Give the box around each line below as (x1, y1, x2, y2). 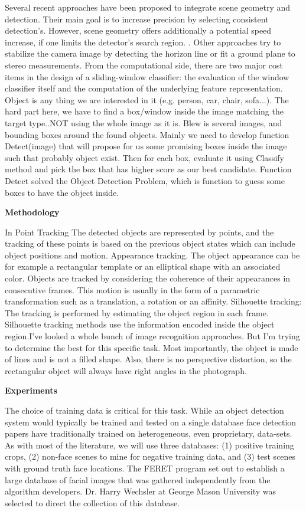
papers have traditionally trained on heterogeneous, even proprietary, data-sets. (5, 427, 292, 440)
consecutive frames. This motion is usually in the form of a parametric (5, 283, 260, 296)
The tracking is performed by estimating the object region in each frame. (5, 306, 269, 319)
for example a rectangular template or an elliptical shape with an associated (5, 260, 281, 273)
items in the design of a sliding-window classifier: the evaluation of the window (5, 70, 289, 83)
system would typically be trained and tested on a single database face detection (5, 415, 297, 428)
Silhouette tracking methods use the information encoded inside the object (5, 318, 275, 330)
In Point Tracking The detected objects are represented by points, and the (5, 225, 274, 238)
